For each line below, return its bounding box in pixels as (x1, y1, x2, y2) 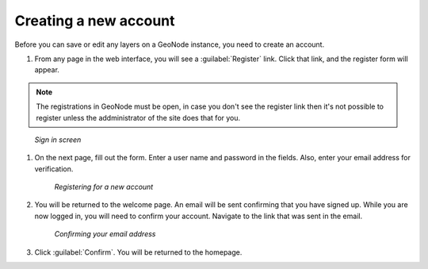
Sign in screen (34, 135, 82, 144)
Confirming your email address (54, 229, 156, 239)
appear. (34, 65, 59, 75)
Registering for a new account (54, 183, 154, 192)
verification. (34, 163, 74, 174)
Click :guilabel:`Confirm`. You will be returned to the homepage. (34, 247, 243, 257)
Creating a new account (14, 12, 175, 29)
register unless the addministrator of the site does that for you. (36, 113, 241, 122)
